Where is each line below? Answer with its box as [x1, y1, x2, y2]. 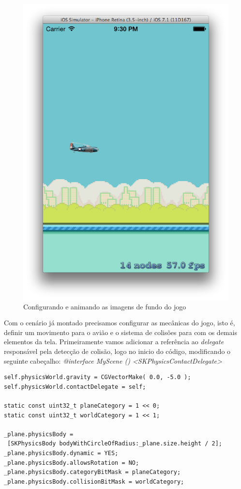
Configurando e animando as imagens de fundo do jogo [23, 301, 186, 311]
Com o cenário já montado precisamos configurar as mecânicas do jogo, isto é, [4, 318, 235, 328]
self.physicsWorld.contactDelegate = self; [4, 383, 146, 390]
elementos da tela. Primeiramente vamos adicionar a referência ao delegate [4, 336, 224, 347]
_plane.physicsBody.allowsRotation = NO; [4, 459, 139, 466]
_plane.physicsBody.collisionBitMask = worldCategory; [4, 478, 184, 485]
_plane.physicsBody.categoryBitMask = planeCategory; [4, 469, 181, 476]
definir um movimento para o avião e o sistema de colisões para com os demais [4, 327, 237, 337]
